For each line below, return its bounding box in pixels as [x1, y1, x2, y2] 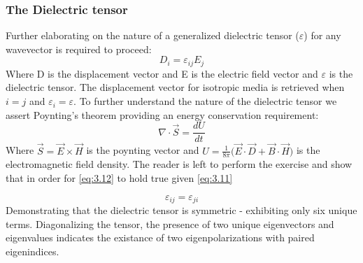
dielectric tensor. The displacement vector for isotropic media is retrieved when [6, 80, 345, 94]
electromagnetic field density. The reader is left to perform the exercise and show [6, 157, 353, 171]
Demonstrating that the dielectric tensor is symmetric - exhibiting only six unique [6, 202, 357, 217]
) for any [304, 28, 341, 43]
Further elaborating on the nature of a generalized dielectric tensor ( [6, 28, 299, 43]
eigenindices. [6, 243, 59, 258]
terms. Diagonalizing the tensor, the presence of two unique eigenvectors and [6, 216, 334, 231]
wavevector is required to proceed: [6, 41, 152, 56]
